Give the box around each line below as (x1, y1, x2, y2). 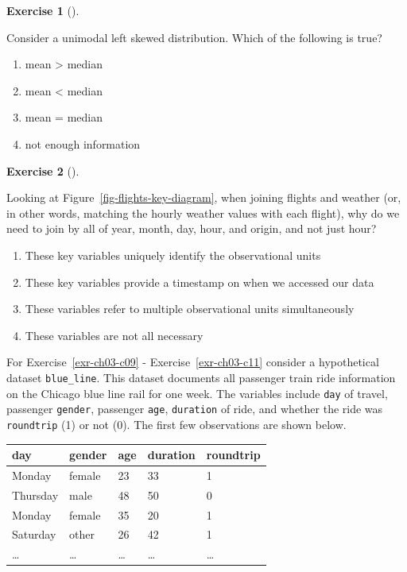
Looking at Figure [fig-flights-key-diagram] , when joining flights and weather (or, (6, 189, 401, 206)
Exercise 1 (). (6, 2, 79, 18)
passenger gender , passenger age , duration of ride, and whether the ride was (6, 400, 383, 417)
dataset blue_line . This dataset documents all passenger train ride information (6, 369, 396, 385)
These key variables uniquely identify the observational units (25, 246, 321, 263)
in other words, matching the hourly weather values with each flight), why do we (6, 204, 400, 221)
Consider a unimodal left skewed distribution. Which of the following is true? (6, 29, 382, 45)
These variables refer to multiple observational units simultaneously (25, 300, 355, 317)
